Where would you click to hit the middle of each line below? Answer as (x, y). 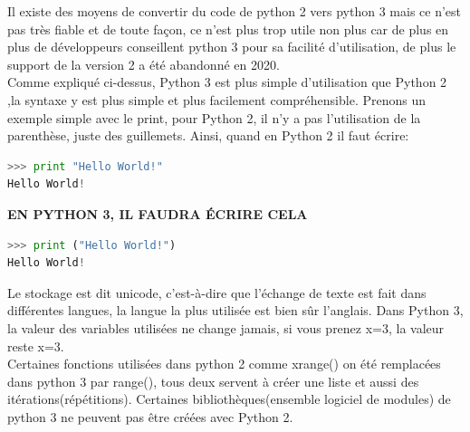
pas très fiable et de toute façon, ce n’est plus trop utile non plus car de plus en (228, 29)
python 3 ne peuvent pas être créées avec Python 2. (150, 416)
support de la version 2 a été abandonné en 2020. (144, 64)
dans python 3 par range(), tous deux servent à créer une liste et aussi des (213, 381)
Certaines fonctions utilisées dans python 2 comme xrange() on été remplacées (224, 364)
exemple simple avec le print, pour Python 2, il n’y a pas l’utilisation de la (214, 117)
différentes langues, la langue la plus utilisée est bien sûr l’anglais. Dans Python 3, (235, 310)
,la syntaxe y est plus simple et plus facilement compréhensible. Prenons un (217, 99)
